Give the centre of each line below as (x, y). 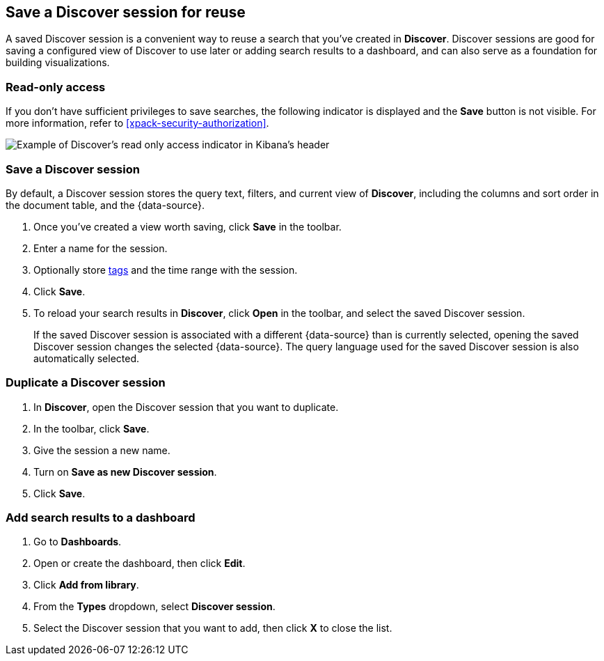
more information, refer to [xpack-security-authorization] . (137, 123)
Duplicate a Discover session (86, 383)
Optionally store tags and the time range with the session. (166, 270)
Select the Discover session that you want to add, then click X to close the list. (213, 628)
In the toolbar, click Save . (92, 428)
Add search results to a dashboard (101, 518)
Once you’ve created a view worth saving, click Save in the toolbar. (188, 226)
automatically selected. (87, 358)
